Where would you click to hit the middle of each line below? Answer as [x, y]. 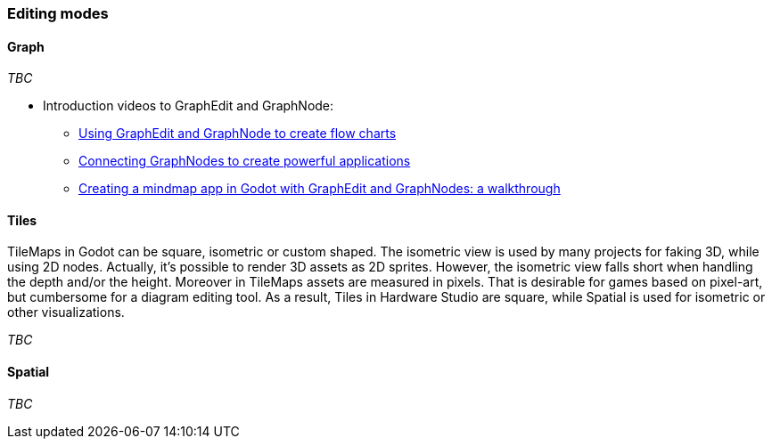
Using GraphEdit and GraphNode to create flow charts [238, 134]
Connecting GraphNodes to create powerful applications [245, 161]
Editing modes [58, 13]
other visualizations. [66, 312]
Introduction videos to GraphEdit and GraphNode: [189, 106]
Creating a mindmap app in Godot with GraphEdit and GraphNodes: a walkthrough [320, 189]
